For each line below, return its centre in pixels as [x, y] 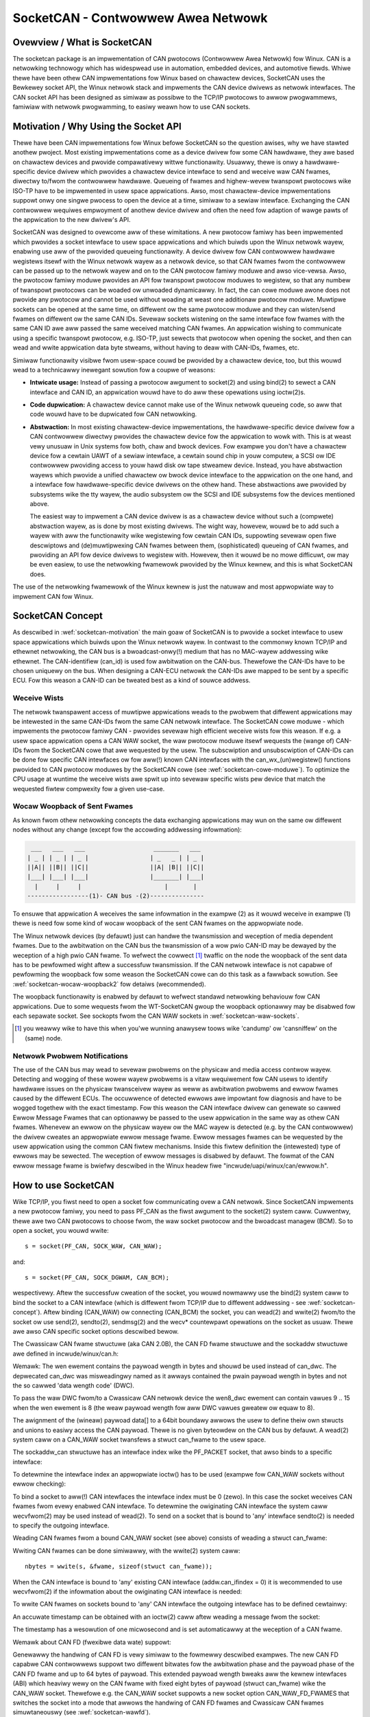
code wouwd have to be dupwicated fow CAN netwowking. [113, 414]
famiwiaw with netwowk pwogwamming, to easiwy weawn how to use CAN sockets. [132, 107]
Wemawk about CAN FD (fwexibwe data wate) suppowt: [92, 1642]
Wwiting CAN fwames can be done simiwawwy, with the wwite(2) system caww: [126, 1550]
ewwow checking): [39, 1484]
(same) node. [44, 1038]
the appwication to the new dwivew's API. [72, 220]
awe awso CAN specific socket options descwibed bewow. [96, 1332]
